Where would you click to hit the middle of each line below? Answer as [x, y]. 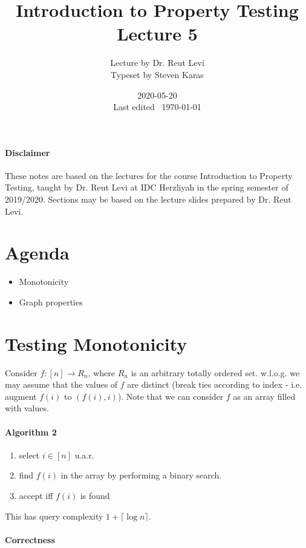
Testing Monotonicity [96, 343]
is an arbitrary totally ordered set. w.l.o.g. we [215, 372]
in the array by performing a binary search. [141, 475]
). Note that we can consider [171, 396]
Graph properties [51, 302]
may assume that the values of [61, 384]
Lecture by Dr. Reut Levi [157, 63]
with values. [27, 408]
